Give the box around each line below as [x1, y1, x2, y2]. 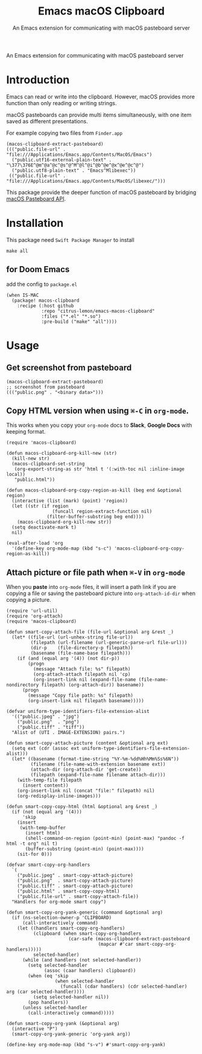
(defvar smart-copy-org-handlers [6, 862, 90, 868]
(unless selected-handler [22, 1005, 87, 1011]
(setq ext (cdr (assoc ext [11, 746, 80, 752]
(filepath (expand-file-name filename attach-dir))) [30, 772, 166, 778]
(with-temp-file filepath [17, 777, 83, 784]
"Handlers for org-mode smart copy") [11, 899, 107, 905]
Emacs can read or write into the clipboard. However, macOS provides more [6, 93, 195, 100]
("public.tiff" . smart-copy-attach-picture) [17, 883, 134, 890]
